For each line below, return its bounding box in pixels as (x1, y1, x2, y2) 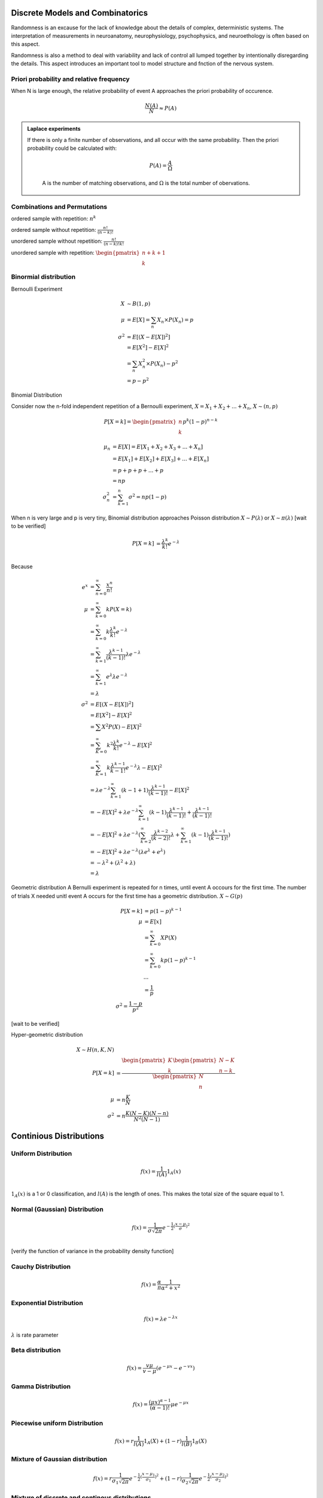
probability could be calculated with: (27, 144, 117, 152)
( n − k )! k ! (103, 241, 124, 247)
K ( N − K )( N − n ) (125, 1110, 169, 1117)
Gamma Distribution (11, 1382, 71, 1391)
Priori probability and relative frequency (11, 75, 130, 83)
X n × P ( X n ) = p (157, 316, 194, 325)
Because (11, 563, 33, 570)
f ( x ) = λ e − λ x (144, 1315, 178, 1322)
